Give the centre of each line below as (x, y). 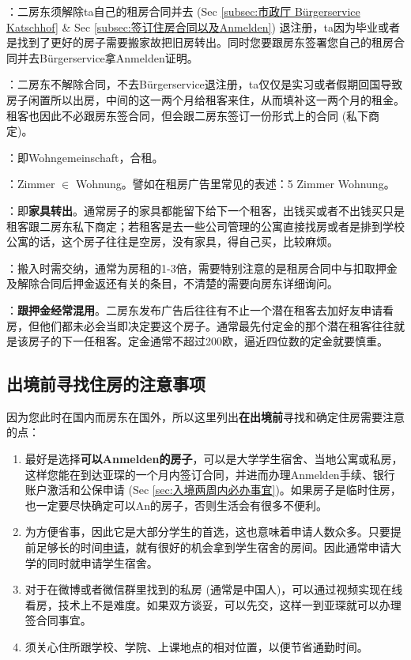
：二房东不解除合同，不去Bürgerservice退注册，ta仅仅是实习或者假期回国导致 (205, 84)
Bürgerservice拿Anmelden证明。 (119, 57)
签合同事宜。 (58, 620)
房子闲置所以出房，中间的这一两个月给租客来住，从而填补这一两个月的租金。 (205, 99)
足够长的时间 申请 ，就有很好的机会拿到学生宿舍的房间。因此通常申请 (213, 547)
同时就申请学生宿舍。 (102, 562)
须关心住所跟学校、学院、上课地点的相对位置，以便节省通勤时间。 (196, 647)
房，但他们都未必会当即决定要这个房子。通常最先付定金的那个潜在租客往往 (200, 325)
